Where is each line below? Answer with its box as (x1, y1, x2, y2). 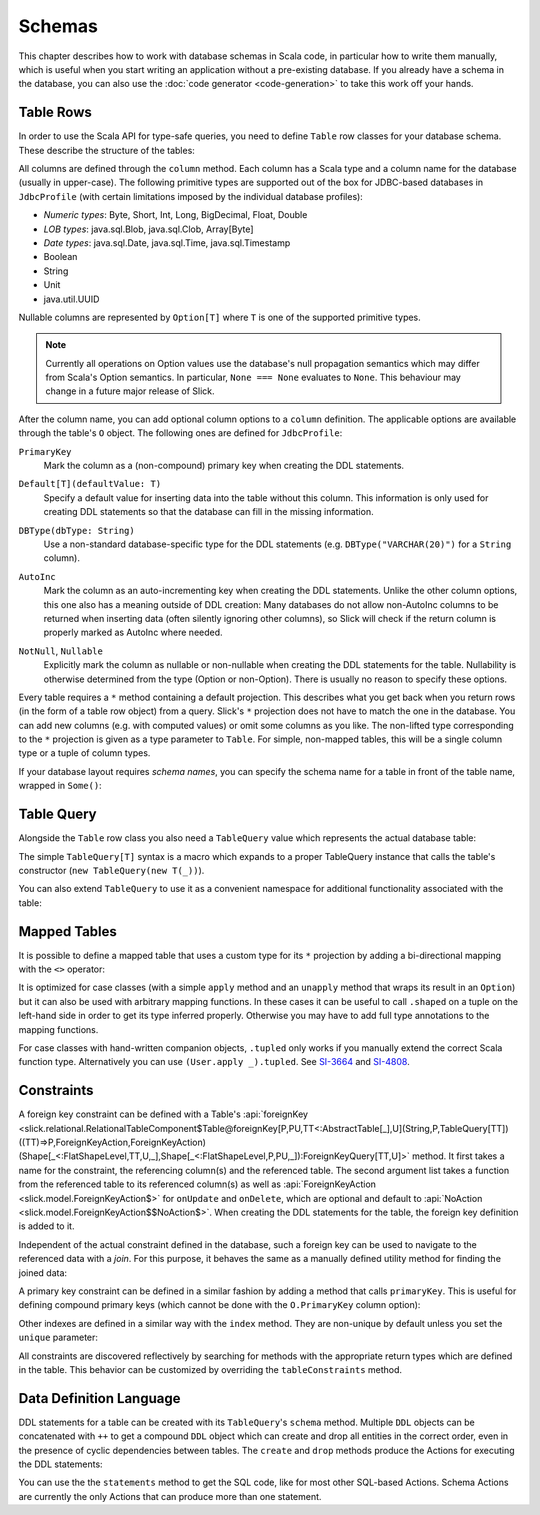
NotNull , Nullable (18, 645, 104, 657)
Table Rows (18, 104, 92, 121)
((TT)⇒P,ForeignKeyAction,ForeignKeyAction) (18, 1136, 207, 1149)
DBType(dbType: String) (18, 525, 135, 536)
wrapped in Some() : (18, 780, 102, 792)
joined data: (18, 1266, 68, 1279)
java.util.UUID (43, 293, 100, 305)
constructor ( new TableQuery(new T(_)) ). (18, 864, 205, 876)
